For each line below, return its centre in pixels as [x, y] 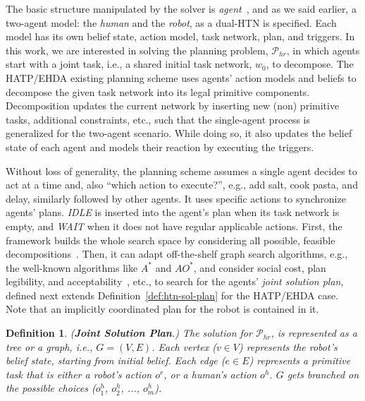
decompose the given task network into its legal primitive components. [158, 91]
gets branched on [323, 374]
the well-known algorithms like [72, 267]
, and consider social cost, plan [260, 267]
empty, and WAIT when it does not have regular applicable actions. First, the [174, 226]
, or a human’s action [210, 374]
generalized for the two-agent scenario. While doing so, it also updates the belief [179, 133]
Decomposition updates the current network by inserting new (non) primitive [173, 106]
